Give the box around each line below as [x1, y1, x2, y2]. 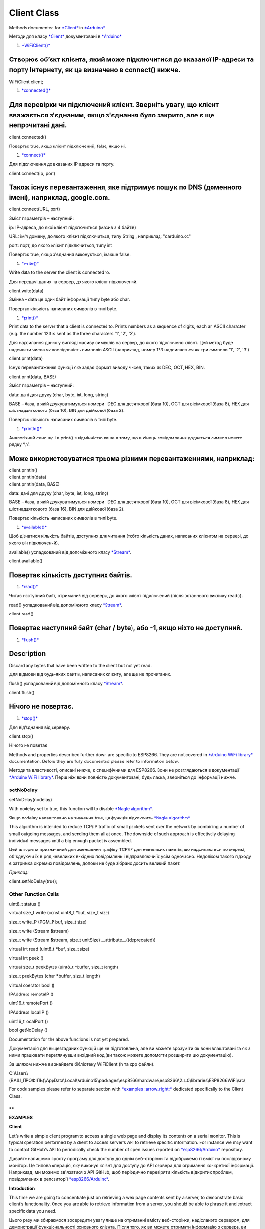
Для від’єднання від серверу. [9, 724, 71, 730]
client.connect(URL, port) [9, 206, 61, 212]
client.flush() [9, 690, 35, 696]
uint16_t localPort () [9, 1018, 48, 1024]
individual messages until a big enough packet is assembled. [9, 837, 132, 843]
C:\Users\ [9, 1070, 29, 1076]
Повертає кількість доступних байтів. [9, 571, 132, 579]
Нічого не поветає [9, 742, 48, 748]
